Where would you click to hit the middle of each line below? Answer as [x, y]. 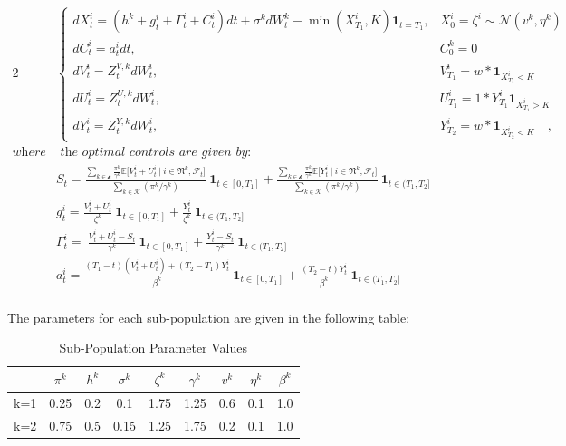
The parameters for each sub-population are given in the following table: [209, 317]
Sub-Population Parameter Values [153, 348]
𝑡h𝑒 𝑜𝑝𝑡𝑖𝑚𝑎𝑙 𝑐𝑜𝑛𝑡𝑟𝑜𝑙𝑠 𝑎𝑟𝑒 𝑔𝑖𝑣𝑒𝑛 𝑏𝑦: [156, 153]
